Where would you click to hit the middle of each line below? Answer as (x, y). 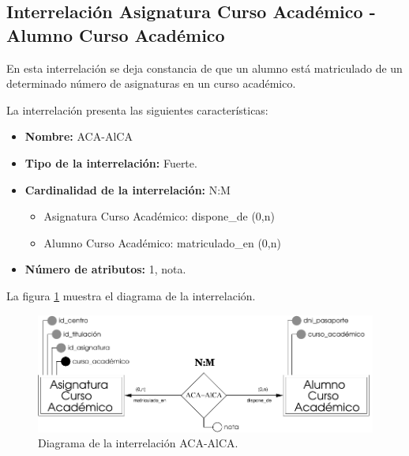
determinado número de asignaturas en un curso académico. (151, 83)
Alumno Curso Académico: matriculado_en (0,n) (162, 242)
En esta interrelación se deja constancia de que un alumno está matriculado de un (204, 68)
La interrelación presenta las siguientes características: (137, 109)
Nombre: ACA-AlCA (79, 136)
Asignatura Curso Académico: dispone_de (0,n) (159, 216)
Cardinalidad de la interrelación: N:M (128, 189)
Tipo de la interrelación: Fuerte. (111, 162)
